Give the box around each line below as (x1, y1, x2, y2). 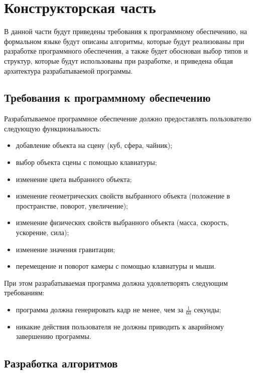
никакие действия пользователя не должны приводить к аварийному (16, 321, 224, 331)
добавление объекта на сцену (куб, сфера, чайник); (16, 140, 173, 150)
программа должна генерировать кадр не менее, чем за (16, 304, 184, 315)
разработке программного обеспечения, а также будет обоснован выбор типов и (4, 46, 248, 56)
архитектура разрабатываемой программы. (4, 65, 133, 76)
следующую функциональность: (4, 123, 101, 133)
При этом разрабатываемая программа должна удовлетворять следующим (4, 277, 228, 288)
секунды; (194, 304, 221, 315)
